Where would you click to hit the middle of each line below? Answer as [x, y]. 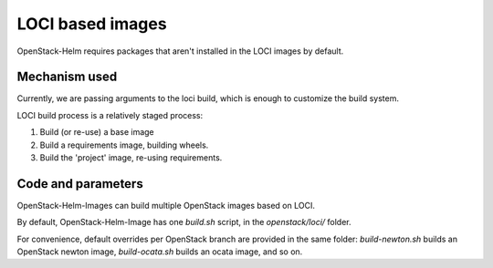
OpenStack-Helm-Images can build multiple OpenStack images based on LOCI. [166, 205]
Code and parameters [80, 184]
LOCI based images [92, 24]
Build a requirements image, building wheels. [124, 145]
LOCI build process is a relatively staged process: [110, 115]
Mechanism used [67, 77]
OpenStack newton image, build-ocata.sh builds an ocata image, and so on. [160, 252]
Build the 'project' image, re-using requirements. [131, 158]
